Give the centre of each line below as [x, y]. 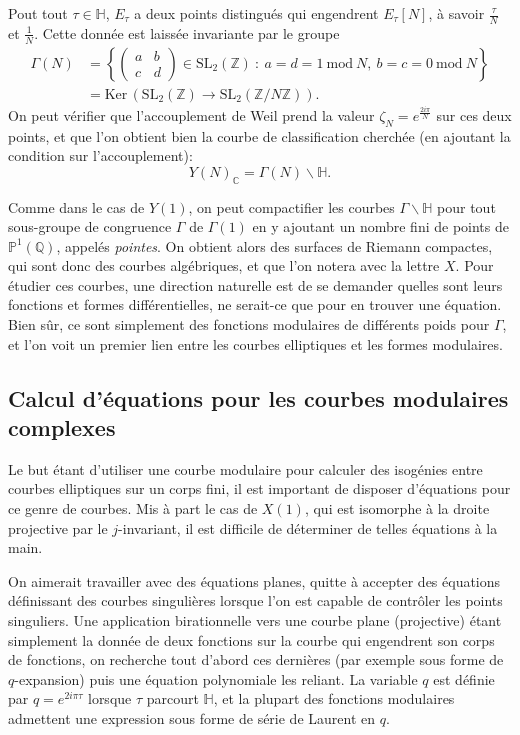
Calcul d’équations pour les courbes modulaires [258, 397]
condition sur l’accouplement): [100, 155]
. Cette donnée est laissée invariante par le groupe [187, 32]
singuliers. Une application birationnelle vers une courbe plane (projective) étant [255, 620]
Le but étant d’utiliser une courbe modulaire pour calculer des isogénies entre [245, 468]
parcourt [172, 698]
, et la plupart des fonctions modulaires [334, 698]
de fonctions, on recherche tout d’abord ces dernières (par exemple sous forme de [256, 659]
